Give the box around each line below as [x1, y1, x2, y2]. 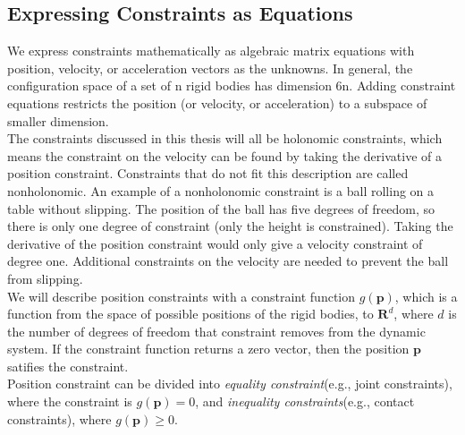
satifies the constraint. [7, 356, 129, 375]
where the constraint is [7, 392, 132, 411]
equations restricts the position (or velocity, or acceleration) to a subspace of [7, 93, 427, 112]
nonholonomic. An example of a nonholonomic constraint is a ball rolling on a [7, 181, 435, 200]
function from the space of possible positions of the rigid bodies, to [7, 304, 374, 323]
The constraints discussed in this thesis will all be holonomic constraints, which [7, 129, 443, 148]
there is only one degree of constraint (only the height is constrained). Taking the [7, 217, 453, 235]
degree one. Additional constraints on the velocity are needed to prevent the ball [7, 252, 449, 270]
